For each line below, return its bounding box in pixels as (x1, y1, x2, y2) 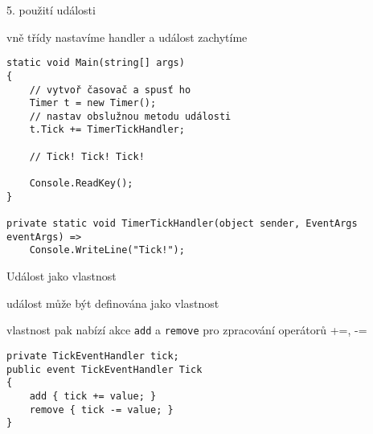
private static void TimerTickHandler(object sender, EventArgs (6, 218, 358, 230)
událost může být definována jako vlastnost (6, 294, 219, 311)
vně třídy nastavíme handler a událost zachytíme (6, 28, 248, 45)
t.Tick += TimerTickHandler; (29, 124, 185, 136)
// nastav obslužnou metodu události (29, 110, 232, 122)
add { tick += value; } (29, 390, 157, 402)
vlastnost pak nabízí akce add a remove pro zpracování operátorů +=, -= (6, 321, 367, 338)
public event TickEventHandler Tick (6, 363, 203, 375)
